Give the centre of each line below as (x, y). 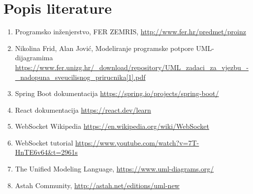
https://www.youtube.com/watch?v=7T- (137, 142)
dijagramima (34, 58)
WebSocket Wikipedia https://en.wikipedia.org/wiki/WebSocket (112, 126)
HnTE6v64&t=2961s (46, 152)
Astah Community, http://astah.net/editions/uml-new (97, 185)
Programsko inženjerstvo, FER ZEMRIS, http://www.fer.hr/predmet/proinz (130, 32)
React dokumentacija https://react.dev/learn (83, 109)
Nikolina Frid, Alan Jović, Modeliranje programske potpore (104, 48)
